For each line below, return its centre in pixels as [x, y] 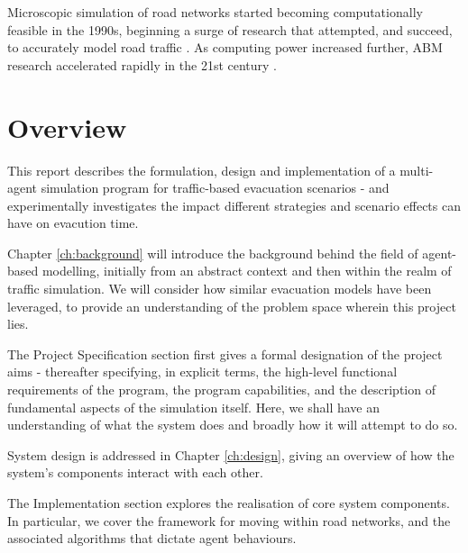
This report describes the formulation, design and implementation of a [202, 170]
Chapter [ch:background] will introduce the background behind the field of [213, 253]
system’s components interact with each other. [135, 472]
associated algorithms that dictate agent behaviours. [152, 538]
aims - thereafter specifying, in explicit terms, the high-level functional [202, 372]
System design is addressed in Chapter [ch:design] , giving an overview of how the [231, 454]
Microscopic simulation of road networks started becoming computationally [215, 12]
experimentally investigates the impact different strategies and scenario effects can [234, 205]
